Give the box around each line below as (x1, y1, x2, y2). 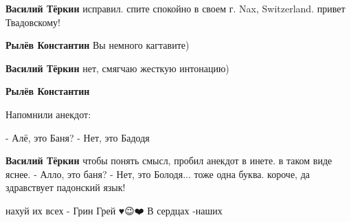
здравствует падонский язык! (5, 180, 126, 195)
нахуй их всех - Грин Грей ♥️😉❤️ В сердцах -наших (5, 203, 223, 217)
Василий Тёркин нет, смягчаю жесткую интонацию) (5, 60, 229, 75)
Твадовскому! (5, 14, 60, 29)
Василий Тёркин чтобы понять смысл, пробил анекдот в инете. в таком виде (5, 153, 332, 168)
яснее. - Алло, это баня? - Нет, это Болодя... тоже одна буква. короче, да (5, 166, 310, 181)
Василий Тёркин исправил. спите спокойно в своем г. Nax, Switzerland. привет (5, 1, 346, 15)
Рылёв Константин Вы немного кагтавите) (5, 38, 190, 52)
